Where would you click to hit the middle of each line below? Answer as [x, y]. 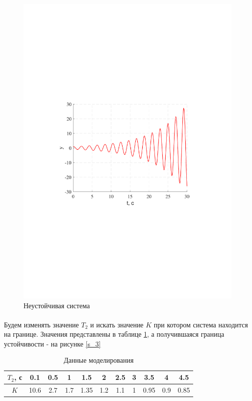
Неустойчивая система [57, 305]
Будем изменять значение [41, 324]
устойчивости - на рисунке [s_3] [52, 343]
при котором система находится [201, 324]
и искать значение [117, 324]
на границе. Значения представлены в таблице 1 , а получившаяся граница [114, 334]
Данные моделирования [99, 360]
